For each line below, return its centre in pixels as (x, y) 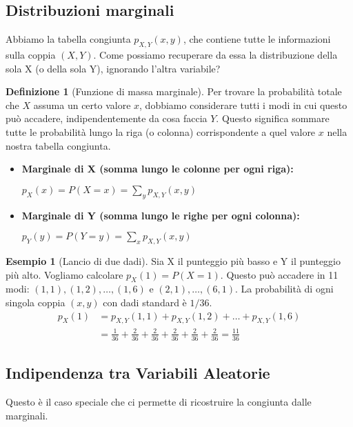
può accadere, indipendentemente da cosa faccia (107, 118)
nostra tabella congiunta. (58, 145)
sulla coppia (31, 54)
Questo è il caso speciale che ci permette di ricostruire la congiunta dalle (159, 401)
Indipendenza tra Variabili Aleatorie (138, 373)
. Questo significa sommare (273, 118)
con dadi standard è (145, 302)
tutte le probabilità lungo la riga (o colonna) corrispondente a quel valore (161, 131)
